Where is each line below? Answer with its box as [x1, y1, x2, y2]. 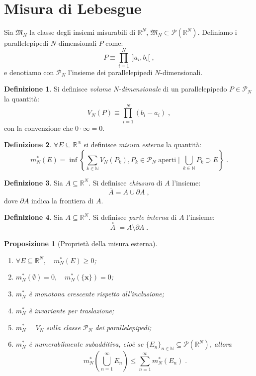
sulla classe [46, 322, 81, 332]
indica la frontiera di [31, 195, 94, 205]
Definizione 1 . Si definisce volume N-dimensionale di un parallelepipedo [4, 84, 227, 94]
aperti [158, 156, 176, 164]
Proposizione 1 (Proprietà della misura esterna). [4, 238, 158, 249]
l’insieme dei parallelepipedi [68, 67, 153, 77]
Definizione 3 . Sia [4, 177, 63, 188]
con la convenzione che [4, 122, 73, 133]
